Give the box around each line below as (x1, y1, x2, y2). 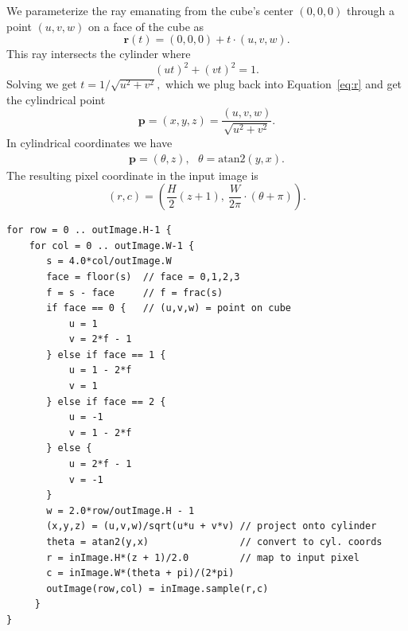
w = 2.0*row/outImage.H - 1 (46, 504, 195, 516)
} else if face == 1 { (46, 349, 166, 360)
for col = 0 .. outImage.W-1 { (29, 240, 195, 251)
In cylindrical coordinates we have (6, 134, 173, 150)
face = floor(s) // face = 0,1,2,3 (46, 271, 240, 282)
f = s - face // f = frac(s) (46, 286, 223, 298)
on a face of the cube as (88, 18, 204, 34)
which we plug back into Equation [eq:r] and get (165, 76, 402, 92)
